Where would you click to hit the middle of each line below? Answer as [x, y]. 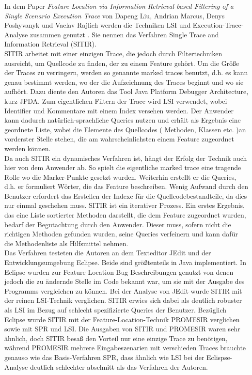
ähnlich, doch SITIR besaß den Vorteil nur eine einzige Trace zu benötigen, [116, 338]
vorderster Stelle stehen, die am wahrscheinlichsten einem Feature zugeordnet [119, 139]
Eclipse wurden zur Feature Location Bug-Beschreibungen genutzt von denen [119, 272]
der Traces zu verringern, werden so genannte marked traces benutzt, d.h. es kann [126, 72]
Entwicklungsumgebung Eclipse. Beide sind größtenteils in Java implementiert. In [125, 262]
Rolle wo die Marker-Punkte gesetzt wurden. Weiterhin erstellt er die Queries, [120, 177]
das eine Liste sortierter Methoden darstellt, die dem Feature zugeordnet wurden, [125, 215]
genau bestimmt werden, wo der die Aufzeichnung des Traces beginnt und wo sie [124, 82]
